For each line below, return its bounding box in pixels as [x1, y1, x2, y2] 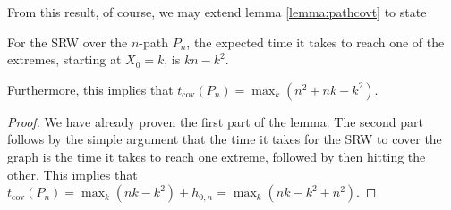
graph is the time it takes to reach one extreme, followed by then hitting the [7, 147, 426, 165]
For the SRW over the [7, 32, 128, 51]
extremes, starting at [7, 50, 122, 69]
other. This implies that [7, 164, 138, 183]
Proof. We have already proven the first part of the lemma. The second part [7, 112, 423, 130]
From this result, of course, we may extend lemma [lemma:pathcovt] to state [7, 3, 427, 21]
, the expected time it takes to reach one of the [186, 32, 445, 51]
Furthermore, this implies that [7, 80, 174, 98]
